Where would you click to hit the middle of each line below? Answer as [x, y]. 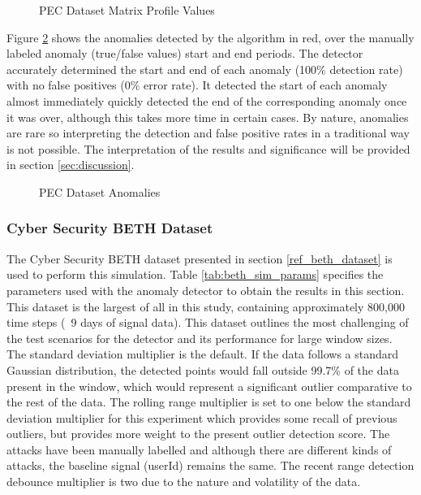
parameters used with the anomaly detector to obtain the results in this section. [206, 290]
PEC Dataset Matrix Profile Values [127, 10]
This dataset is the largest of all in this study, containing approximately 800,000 [206, 306]
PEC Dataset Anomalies [100, 191]
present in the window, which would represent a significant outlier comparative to [209, 386]
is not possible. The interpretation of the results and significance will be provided [208, 148]
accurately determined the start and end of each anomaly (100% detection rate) [205, 69]
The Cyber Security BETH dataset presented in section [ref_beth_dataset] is [200, 258]
